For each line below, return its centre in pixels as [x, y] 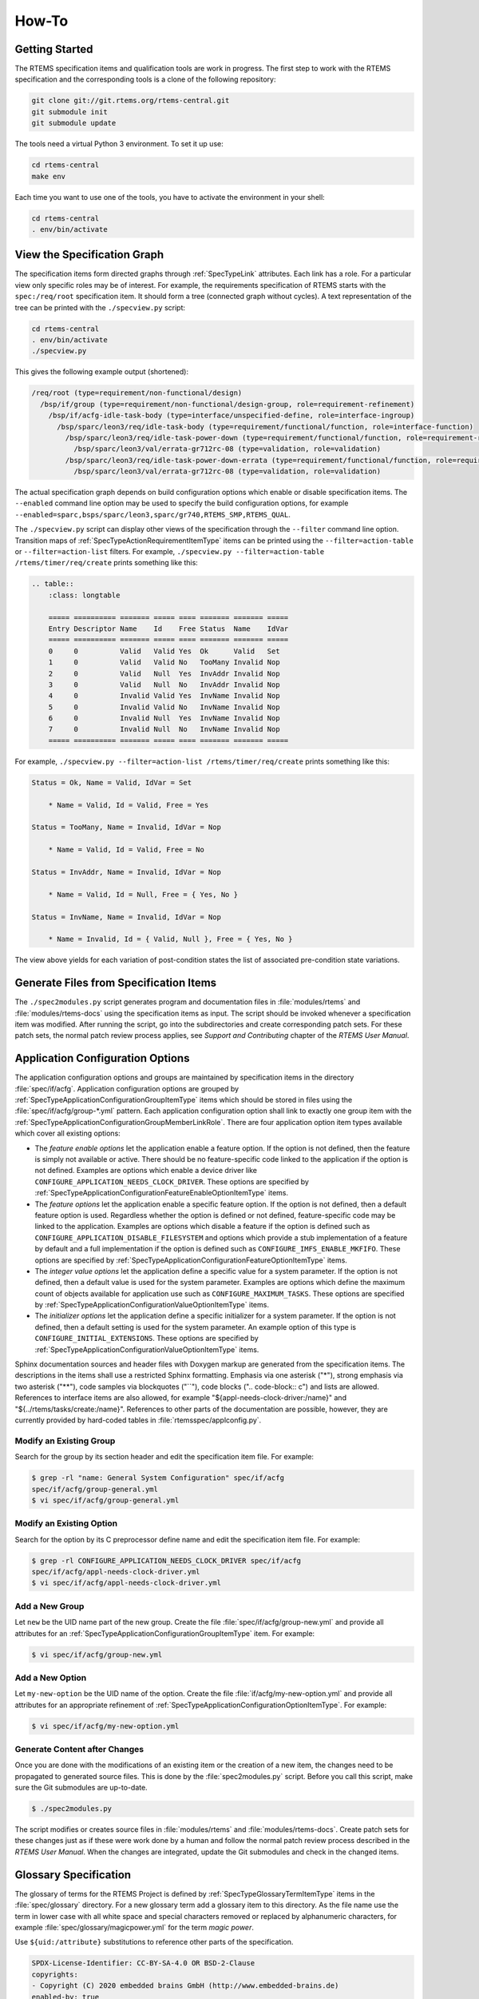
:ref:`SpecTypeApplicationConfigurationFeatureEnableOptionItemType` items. [162, 1193]
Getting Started [54, 49]
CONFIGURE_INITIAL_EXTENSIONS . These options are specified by [146, 1339]
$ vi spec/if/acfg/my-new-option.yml [105, 1726]
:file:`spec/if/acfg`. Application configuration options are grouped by [127, 1088]
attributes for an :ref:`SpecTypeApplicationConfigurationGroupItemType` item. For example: [165, 1633]
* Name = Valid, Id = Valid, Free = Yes [129, 805]
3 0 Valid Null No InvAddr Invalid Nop [164, 684]
